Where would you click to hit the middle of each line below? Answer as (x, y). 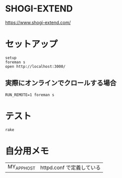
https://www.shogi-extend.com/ (38, 22)
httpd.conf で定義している (70, 168)
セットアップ (32, 44)
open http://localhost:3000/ (35, 66)
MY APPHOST (22, 167)
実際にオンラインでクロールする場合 (61, 83)
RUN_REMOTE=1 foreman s (30, 95)
